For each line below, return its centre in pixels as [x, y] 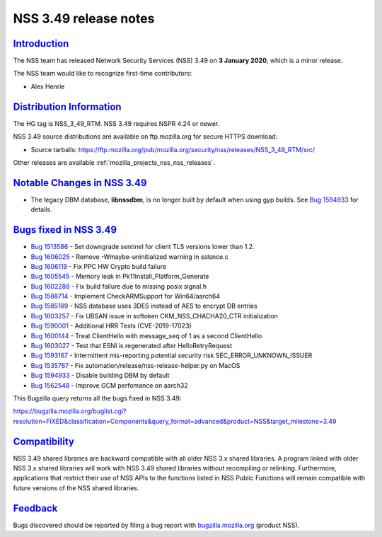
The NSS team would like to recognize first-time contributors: [103, 74]
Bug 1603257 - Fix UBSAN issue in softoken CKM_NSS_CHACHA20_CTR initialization [155, 316]
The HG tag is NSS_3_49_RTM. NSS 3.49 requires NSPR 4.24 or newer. [116, 123]
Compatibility [44, 441]
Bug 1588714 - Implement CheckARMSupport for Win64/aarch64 [126, 296]
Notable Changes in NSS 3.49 [80, 183]
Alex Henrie [48, 86]
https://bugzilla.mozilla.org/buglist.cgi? [70, 411]
